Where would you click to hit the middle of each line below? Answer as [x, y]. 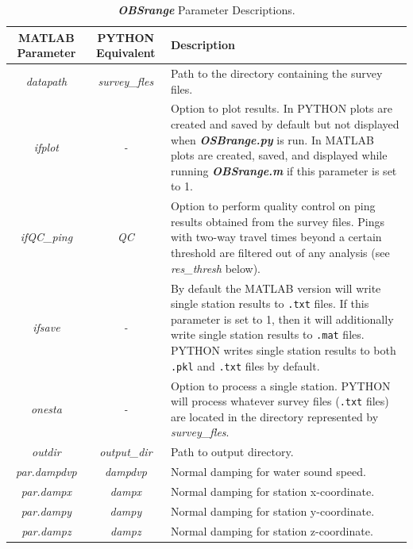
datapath [46, 81]
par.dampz [46, 530]
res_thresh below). [215, 268]
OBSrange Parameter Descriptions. [206, 10]
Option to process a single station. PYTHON [280, 385]
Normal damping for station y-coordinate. [272, 511]
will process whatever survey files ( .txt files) [280, 401]
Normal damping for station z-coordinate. [272, 530]
